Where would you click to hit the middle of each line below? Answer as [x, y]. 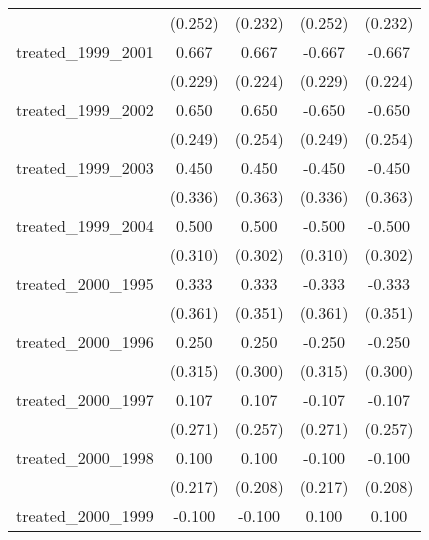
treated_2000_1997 [85, 399]
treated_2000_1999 [85, 515]
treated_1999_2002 [85, 109]
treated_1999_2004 [85, 225]
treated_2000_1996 [85, 341]
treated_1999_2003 [85, 167]
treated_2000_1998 [85, 457]
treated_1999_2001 [85, 51]
